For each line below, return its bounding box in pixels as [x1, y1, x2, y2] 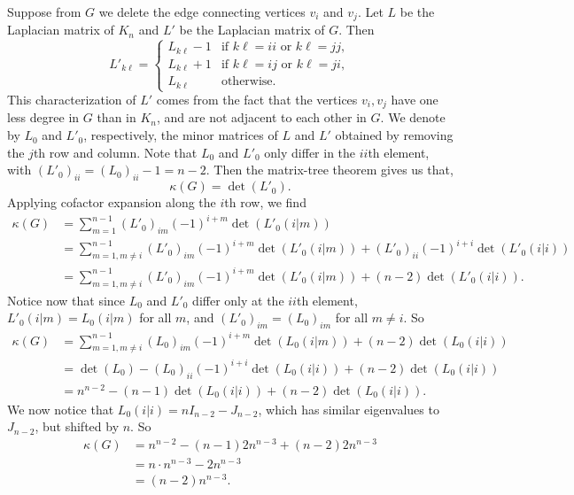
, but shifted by [35, 417, 120, 436]
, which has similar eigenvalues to [258, 399, 439, 418]
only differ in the [264, 143, 356, 161]
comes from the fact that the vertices [156, 90, 358, 109]
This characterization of [7, 90, 136, 109]
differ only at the [192, 290, 284, 309]
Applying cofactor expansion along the [7, 193, 216, 212]
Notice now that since [7, 290, 126, 309]
